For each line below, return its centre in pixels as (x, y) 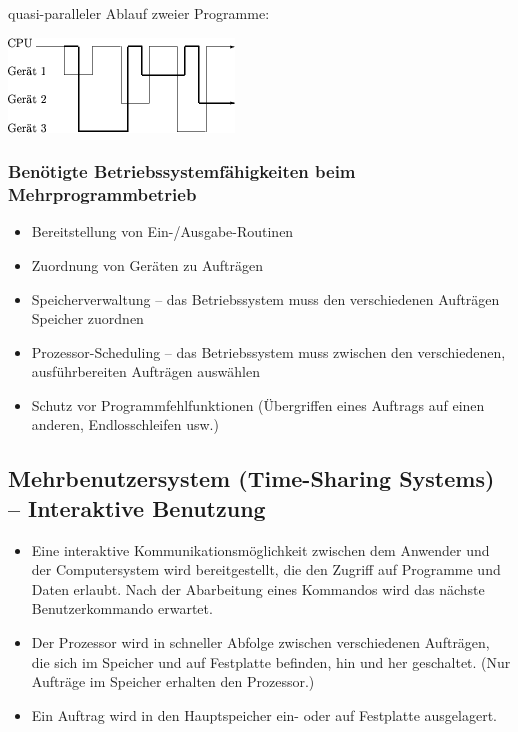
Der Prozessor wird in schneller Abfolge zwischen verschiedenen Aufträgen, (260, 642)
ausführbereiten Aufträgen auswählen (145, 371)
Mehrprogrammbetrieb (102, 194)
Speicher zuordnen (87, 318)
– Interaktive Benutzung (137, 507)
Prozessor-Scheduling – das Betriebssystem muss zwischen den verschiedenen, (268, 351)
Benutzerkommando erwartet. (122, 608)
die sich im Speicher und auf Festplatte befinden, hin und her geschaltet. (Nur (271, 661)
